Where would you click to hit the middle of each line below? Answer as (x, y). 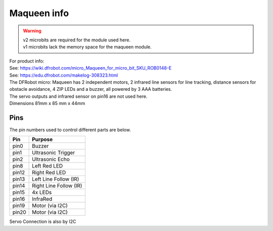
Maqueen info (39, 13)
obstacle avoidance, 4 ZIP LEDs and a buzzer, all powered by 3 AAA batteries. (91, 89)
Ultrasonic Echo (51, 159)
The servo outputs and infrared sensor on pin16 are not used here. (78, 96)
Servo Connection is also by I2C (43, 221)
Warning (32, 31)
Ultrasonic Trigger (54, 153)
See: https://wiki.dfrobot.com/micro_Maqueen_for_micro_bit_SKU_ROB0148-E (90, 68)
